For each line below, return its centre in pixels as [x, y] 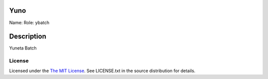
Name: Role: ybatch [29, 23]
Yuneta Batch [23, 48]
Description [28, 37]
